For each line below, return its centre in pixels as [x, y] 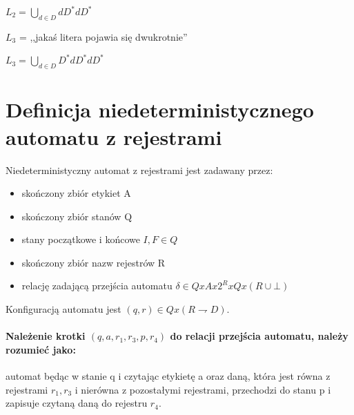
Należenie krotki [46, 336]
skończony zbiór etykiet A [76, 193]
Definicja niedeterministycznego [160, 109]
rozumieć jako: [41, 349]
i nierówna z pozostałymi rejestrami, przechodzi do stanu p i [203, 389]
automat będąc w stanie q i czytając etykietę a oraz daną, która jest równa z [168, 376]
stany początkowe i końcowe [81, 239]
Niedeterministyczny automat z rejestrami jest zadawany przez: [139, 170]
